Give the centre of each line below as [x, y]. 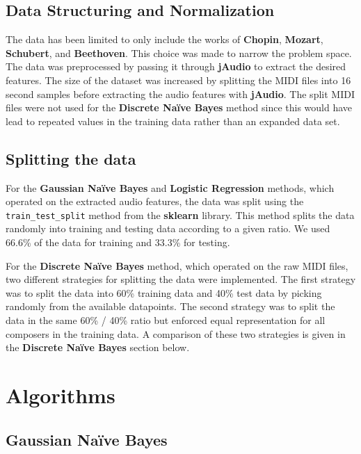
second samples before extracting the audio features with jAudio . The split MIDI [180, 94]
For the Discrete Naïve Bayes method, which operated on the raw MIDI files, [177, 265]
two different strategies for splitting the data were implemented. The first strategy [181, 279]
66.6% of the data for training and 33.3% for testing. [118, 242]
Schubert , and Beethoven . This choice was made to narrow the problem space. [179, 52]
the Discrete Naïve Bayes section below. [98, 347]
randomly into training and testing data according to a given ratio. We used [168, 228]
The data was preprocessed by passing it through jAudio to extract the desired [176, 66]
